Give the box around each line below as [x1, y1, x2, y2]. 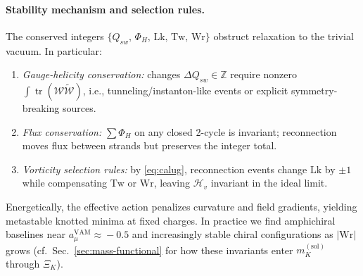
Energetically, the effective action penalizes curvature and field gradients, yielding [6, 199, 357, 213]
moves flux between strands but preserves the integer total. [22, 138, 277, 153]
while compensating [22, 175, 108, 190]
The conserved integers [6, 28, 104, 43]
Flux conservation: [22, 124, 102, 139]
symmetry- [291, 82, 338, 97]
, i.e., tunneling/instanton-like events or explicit [82, 82, 288, 97]
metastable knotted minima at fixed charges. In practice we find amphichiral [6, 213, 336, 227]
